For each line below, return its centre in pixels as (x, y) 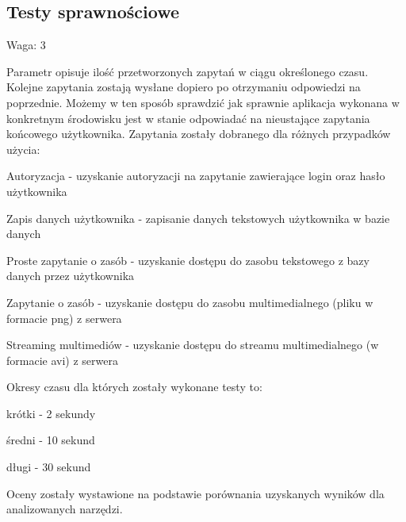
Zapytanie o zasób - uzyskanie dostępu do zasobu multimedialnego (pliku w (190, 302)
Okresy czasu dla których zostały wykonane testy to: (134, 387)
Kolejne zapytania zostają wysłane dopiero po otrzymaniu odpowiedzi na (184, 87)
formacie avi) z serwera (62, 360)
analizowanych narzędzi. (65, 509)
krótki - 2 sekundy (51, 413)
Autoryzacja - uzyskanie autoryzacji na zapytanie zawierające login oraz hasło (196, 176)
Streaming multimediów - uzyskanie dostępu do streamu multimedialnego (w (193, 345)
